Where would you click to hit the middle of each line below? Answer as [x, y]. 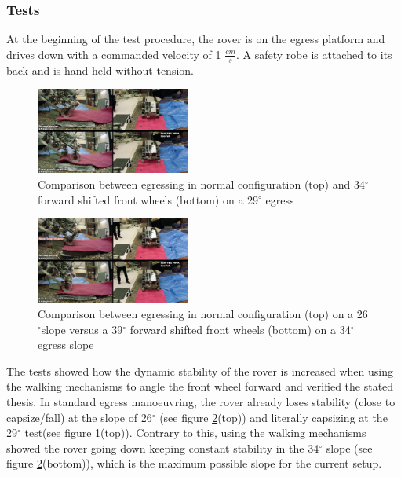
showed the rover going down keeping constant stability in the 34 [163, 448]
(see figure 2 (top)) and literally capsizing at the [273, 417]
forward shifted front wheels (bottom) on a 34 [240, 329]
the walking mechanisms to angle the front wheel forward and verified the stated [200, 386]
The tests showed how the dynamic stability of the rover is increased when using [200, 371]
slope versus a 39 [82, 329]
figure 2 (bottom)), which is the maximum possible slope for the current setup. [194, 463]
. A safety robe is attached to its [314, 54]
